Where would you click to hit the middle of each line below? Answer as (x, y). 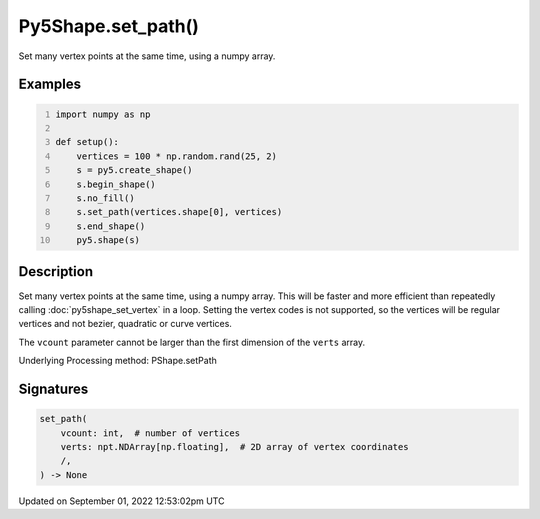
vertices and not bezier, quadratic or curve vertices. (125, 324)
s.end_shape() (111, 226)
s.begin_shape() (116, 184)
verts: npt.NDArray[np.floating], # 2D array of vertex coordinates (234, 446)
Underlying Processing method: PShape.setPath (117, 361)
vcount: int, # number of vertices (150, 433)
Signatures (53, 388)
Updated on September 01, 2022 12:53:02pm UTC (121, 501)
